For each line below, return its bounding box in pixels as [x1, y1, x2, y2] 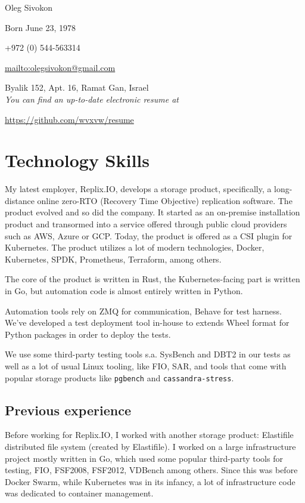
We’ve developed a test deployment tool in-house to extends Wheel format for [5, 316, 290, 329]
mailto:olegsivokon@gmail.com [5, 61, 116, 73]
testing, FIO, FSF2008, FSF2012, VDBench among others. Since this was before [5, 464, 298, 476]
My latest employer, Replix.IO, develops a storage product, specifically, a [5, 183, 272, 195]
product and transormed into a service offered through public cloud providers [5, 218, 287, 230]
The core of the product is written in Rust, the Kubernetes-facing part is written [5, 273, 300, 285]
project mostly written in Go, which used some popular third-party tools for [5, 452, 283, 464]
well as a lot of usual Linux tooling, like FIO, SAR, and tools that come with [5, 360, 287, 372]
